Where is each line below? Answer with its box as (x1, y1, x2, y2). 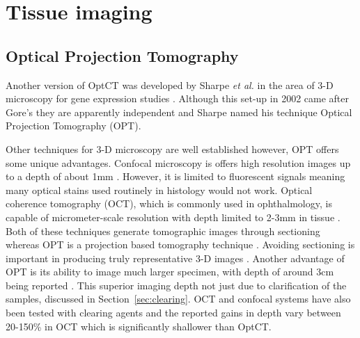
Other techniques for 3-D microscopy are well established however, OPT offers (6, 141, 339, 156)
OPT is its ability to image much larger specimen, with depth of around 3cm (6, 264, 334, 279)
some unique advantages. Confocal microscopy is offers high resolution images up (6, 155, 351, 170)
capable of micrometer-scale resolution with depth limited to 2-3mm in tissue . (6, 209, 341, 224)
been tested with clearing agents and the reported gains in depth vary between (6, 305, 341, 320)
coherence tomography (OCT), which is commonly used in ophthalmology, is (6, 196, 332, 211)
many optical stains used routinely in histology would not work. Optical (6, 182, 313, 197)
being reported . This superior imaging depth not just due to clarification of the (6, 277, 347, 292)
